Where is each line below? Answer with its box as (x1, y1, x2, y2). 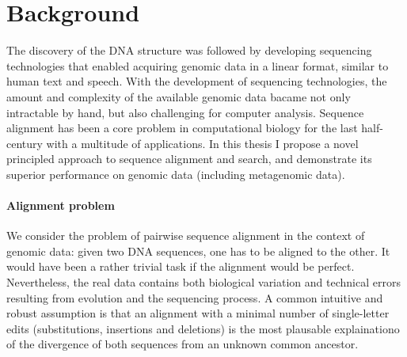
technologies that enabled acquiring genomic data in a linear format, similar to (6, 57, 389, 74)
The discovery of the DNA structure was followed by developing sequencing (6, 42, 372, 59)
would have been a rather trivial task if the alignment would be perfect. (6, 258, 355, 275)
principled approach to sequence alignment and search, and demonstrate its (6, 150, 372, 167)
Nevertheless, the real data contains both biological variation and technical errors (6, 274, 401, 291)
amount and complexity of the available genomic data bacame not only (6, 88, 351, 104)
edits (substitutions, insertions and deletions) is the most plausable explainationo (6, 320, 400, 336)
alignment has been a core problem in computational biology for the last (6, 120, 358, 136)
